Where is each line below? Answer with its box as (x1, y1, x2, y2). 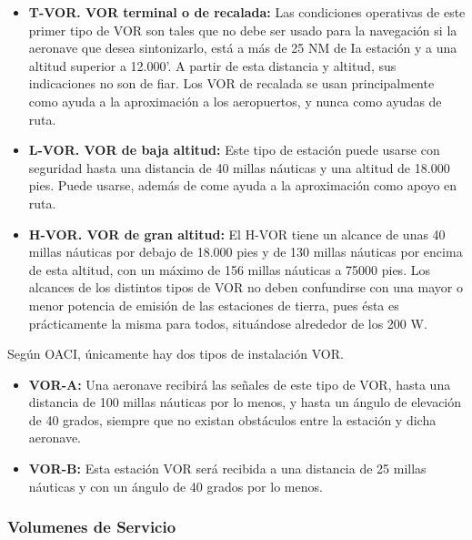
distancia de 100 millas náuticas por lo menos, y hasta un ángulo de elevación (28, 392, 462, 412)
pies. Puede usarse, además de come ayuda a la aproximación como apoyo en (28, 176, 457, 195)
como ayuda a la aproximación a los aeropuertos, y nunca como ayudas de (28, 91, 442, 110)
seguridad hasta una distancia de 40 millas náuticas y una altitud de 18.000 (28, 158, 450, 177)
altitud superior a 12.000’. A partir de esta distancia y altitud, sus (28, 56, 397, 75)
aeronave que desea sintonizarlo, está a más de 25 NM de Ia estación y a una (28, 38, 457, 57)
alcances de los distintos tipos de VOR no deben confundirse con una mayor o (28, 278, 463, 297)
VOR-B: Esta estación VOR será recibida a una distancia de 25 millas (28, 459, 427, 478)
